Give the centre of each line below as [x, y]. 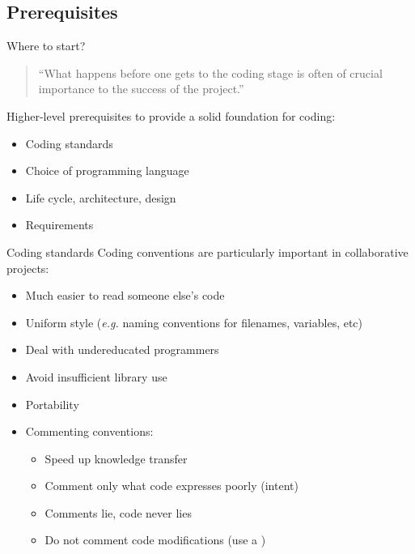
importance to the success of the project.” [141, 89]
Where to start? [46, 46]
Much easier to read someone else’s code [125, 295]
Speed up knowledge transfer [116, 458]
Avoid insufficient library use [96, 376]
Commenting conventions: [89, 431]
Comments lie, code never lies [118, 512]
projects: [28, 268]
